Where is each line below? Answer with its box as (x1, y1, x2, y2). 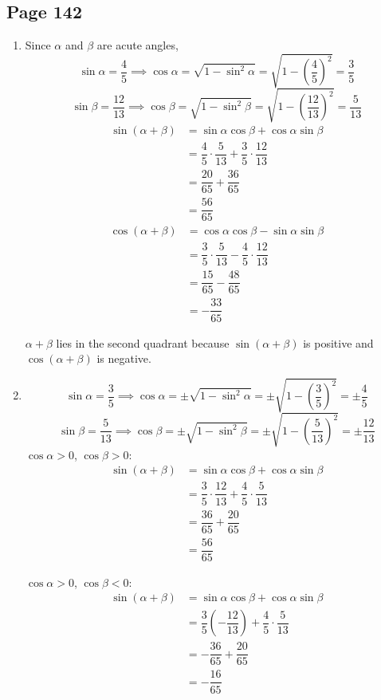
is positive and (303, 334, 374, 351)
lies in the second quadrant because (56, 334, 230, 351)
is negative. (96, 350, 151, 367)
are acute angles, (96, 37, 179, 53)
